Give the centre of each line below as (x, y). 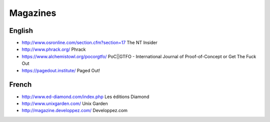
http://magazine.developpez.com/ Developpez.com (74, 111)
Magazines (33, 13)
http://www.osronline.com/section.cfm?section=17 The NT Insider (89, 43)
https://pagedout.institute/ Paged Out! (61, 70)
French (20, 85)
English (21, 31)
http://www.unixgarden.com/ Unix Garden (65, 103)
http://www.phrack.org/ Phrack (54, 49)
